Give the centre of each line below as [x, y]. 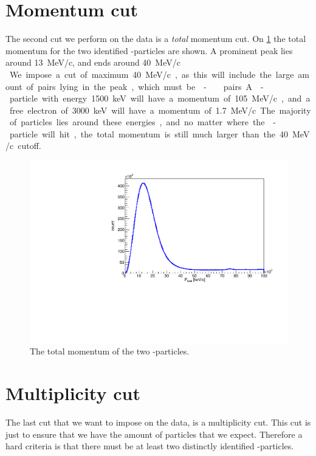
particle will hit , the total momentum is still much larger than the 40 [149, 133]
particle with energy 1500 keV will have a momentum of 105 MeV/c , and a [160, 98]
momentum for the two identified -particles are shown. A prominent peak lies [149, 50]
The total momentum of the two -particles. [110, 351]
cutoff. [29, 146]
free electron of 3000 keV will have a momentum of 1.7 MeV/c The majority [160, 110]
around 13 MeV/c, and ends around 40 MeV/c [93, 62]
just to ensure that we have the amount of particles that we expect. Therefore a [154, 434]
